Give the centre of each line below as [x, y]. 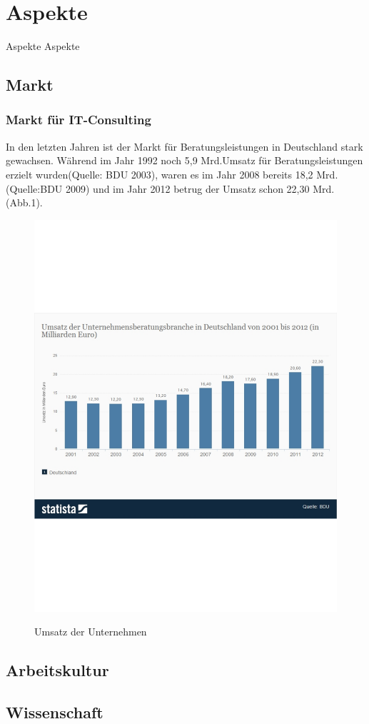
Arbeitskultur [57, 670]
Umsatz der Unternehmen [91, 632]
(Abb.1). [24, 202]
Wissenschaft [55, 712]
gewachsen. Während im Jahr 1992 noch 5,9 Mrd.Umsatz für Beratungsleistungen [184, 160]
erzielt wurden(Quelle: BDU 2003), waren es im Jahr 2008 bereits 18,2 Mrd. [172, 174]
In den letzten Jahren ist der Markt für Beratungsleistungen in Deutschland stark [184, 146]
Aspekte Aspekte [43, 46]
